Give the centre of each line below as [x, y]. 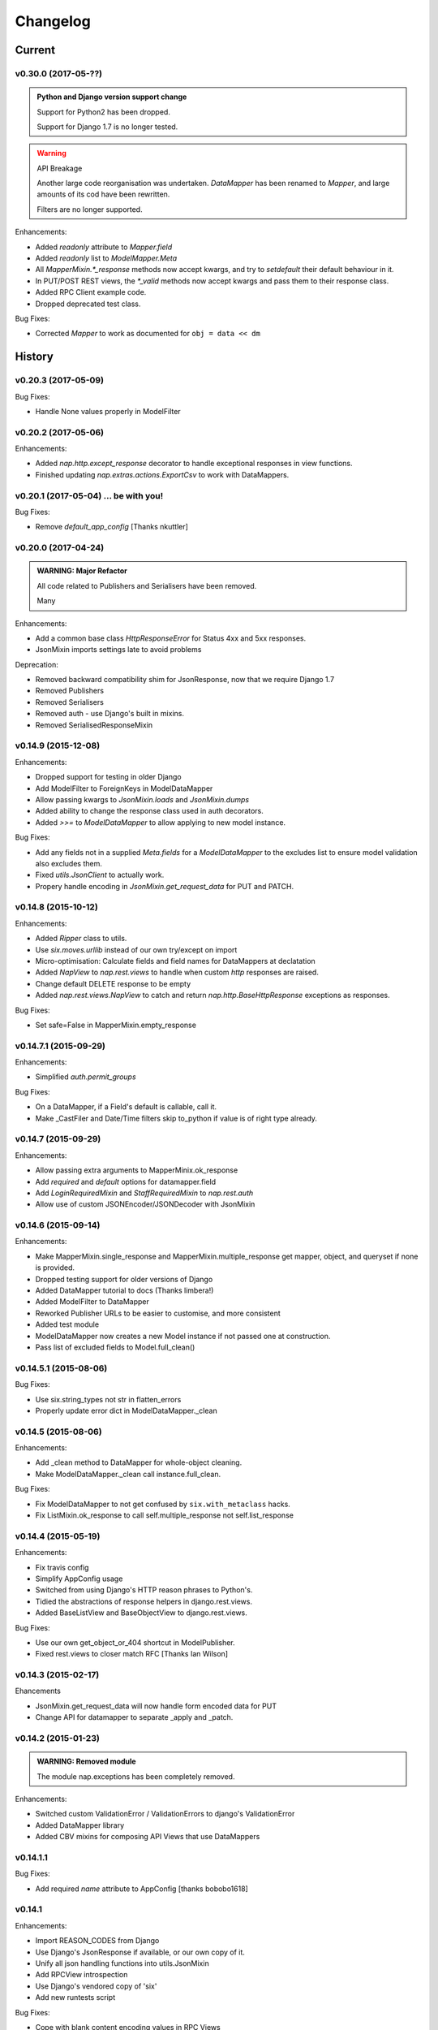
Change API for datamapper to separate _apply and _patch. [134, 1717]
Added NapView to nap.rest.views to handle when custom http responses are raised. [177, 972]
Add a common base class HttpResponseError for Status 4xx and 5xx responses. [171, 638]
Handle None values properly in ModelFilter [108, 411]
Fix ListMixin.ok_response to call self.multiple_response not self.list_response [164, 1515]
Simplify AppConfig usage [79, 1579]
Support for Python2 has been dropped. [103, 112]
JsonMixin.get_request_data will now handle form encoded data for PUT [156, 1706]
